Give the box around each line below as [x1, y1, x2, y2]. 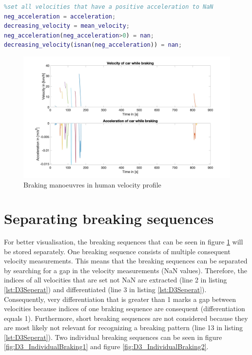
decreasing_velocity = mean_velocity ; [4, 22, 130, 30]
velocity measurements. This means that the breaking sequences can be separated [4, 256, 248, 266]
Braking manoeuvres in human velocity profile [23, 180, 161, 190]
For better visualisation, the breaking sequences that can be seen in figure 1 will [4, 236, 243, 246]
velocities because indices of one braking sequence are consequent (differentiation [4, 303, 245, 314]
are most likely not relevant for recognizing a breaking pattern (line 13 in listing [4, 322, 243, 333]
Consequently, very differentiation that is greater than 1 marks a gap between [4, 294, 236, 304]
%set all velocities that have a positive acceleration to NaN [4, 3, 213, 10]
